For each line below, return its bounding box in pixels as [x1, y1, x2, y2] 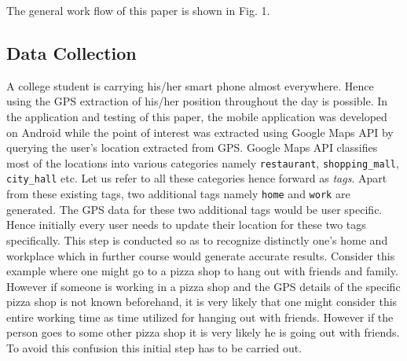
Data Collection [6, 40, 137, 64]
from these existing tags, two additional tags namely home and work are [6, 186, 350, 202]
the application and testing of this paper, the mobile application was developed [6, 108, 387, 124]
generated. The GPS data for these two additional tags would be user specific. [6, 201, 383, 217]
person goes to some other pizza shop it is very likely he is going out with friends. [6, 324, 400, 341]
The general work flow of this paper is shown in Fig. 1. [6, 2, 270, 18]
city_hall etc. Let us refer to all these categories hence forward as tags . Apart [6, 170, 387, 186]
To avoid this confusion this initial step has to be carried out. [6, 340, 302, 356]
